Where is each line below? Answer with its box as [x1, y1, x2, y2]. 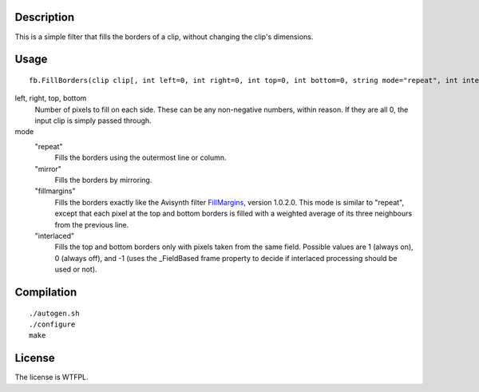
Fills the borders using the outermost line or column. [54, 152, 227, 163]
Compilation [14, 285, 77, 299]
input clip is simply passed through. [34, 116, 152, 125]
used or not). [54, 264, 97, 275]
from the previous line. [54, 220, 129, 229]
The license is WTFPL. [14, 372, 89, 382]
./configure [29, 319, 76, 329]
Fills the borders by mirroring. [54, 176, 152, 185]
